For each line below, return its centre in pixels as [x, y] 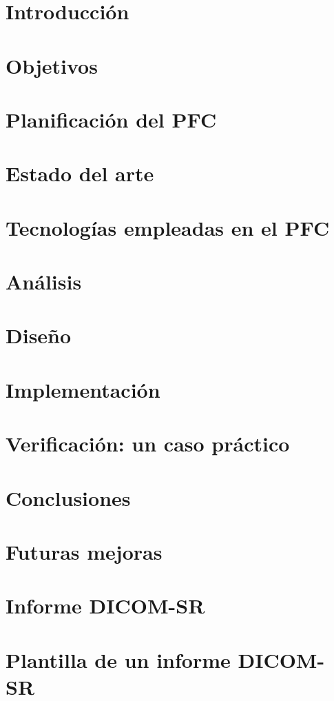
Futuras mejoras [84, 551]
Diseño [39, 335]
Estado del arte [80, 173]
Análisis [44, 282]
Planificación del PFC [111, 119]
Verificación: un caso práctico [148, 444]
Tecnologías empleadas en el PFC [168, 227]
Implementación [83, 389]
